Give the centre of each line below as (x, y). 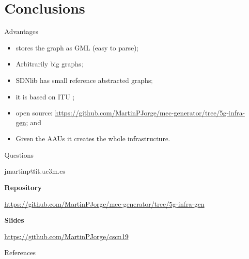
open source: (34, 113)
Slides (14, 220)
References (20, 252)
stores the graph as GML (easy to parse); (77, 47)
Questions (19, 154)
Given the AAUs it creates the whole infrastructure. (93, 138)
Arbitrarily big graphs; (49, 64)
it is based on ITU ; (45, 96)
